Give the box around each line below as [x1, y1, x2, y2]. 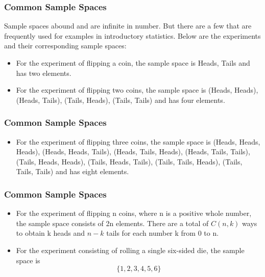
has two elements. [16, 67, 71, 78]
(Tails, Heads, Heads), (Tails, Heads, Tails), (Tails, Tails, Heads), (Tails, [16, 156, 243, 167]
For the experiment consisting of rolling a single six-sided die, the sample [16, 244, 245, 255]
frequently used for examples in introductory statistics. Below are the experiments [4, 30, 261, 41]
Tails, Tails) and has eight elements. [16, 166, 129, 177]
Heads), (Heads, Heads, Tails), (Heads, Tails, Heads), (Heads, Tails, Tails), [16, 146, 250, 157]
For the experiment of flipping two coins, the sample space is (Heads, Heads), [16, 85, 258, 95]
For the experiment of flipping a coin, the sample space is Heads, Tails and [16, 58, 250, 68]
